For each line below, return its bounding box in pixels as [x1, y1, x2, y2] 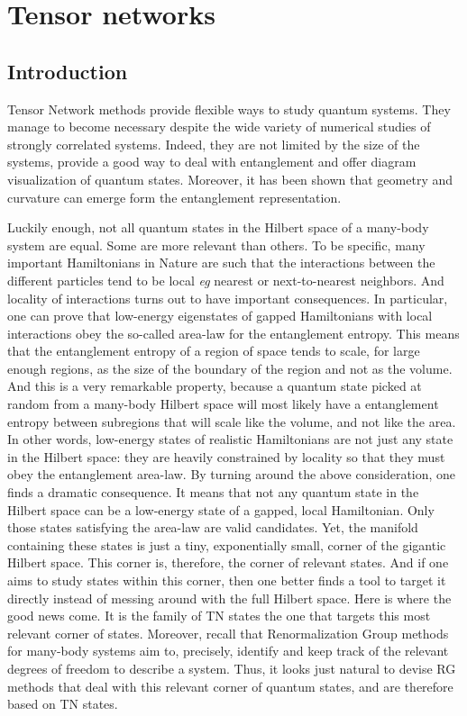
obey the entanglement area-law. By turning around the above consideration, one [7, 465, 456, 484]
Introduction [7, 57, 128, 85]
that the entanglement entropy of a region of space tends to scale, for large [7, 341, 420, 360]
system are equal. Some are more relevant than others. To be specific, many [7, 235, 426, 254]
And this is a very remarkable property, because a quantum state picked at [7, 376, 422, 395]
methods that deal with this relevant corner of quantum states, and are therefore [7, 676, 453, 695]
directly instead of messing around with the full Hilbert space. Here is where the [7, 588, 452, 607]
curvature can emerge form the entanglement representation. [7, 187, 342, 206]
